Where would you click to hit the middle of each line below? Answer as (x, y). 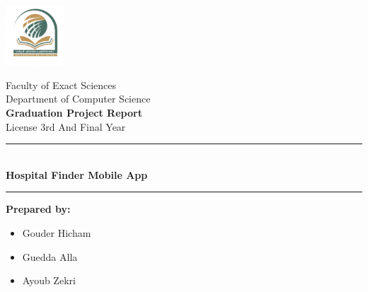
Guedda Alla (50, 256)
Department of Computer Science (78, 99)
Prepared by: (38, 209)
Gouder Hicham (57, 233)
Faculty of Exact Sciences (61, 84)
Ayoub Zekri (49, 280)
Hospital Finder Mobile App (77, 174)
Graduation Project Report (74, 113)
